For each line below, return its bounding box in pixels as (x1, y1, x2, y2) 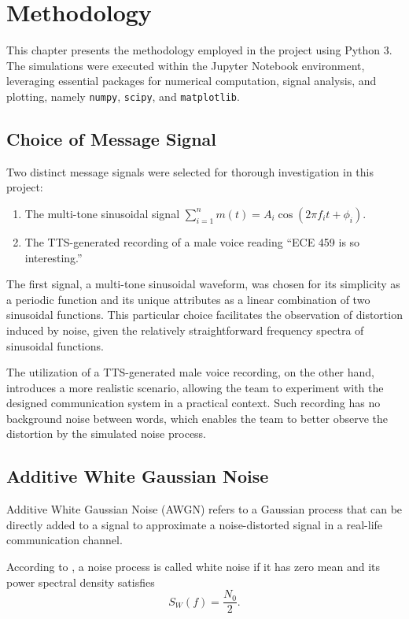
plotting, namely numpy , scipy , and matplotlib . (6, 87, 240, 104)
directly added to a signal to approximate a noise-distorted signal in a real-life (6, 516, 383, 532)
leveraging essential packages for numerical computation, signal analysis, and (6, 72, 377, 89)
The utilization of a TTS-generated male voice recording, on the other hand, (6, 364, 374, 380)
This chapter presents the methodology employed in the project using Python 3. (6, 42, 392, 58)
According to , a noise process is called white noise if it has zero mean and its (6, 558, 381, 575)
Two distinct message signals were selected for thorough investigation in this (6, 163, 374, 180)
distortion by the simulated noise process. (6, 425, 207, 442)
